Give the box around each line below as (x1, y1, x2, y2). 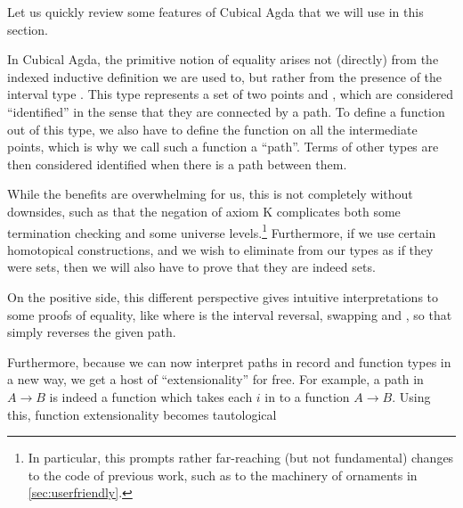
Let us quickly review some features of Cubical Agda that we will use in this (7, 3, 424, 20)
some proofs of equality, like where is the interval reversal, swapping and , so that (7, 305, 452, 324)
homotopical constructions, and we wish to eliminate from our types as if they (7, 240, 434, 258)
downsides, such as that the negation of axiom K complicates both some (7, 201, 401, 220)
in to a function (264, 387, 350, 406)
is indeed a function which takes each (49, 387, 253, 406)
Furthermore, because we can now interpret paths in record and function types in (7, 352, 451, 371)
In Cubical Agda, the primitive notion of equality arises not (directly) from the (7, 50, 439, 69)
